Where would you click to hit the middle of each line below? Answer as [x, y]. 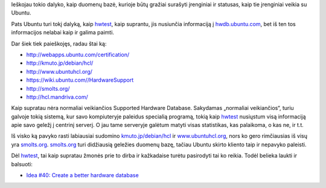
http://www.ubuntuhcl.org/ [59, 71]
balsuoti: [22, 164]
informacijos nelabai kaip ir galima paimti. [63, 33]
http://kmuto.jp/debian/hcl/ [60, 63]
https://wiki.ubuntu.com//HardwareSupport [80, 80]
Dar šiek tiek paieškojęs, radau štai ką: [59, 44]
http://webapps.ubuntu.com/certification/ [78, 54]
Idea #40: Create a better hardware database [82, 175]
